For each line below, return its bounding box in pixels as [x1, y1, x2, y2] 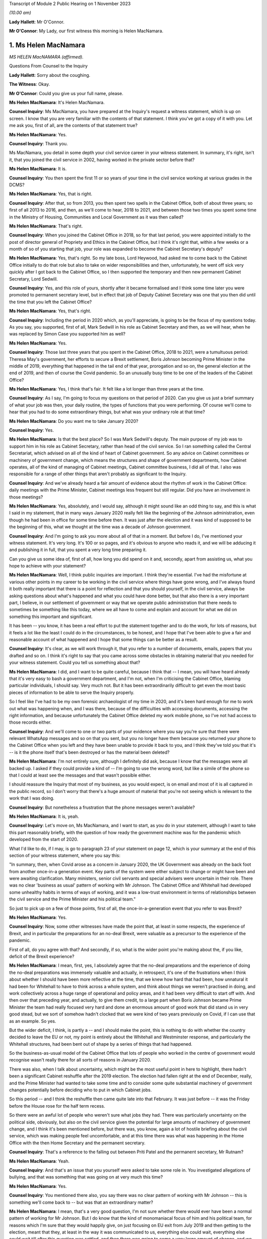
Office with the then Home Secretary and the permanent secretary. [9, 1140, 146, 1146]
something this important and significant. [9, 614, 93, 619]
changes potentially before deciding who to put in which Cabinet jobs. [9, 1087, 152, 1093]
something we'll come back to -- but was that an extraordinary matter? [9, 1199, 153, 1205]
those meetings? [9, 494, 43, 500]
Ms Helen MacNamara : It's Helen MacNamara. [9, 100, 105, 106]
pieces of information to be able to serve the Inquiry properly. [9, 689, 134, 695]
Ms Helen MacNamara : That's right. [9, 223, 83, 229]
